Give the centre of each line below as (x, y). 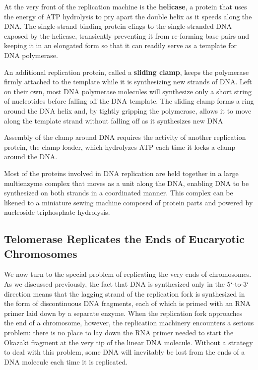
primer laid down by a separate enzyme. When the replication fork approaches (123, 313)
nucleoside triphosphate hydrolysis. (57, 212)
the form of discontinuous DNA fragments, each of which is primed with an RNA (128, 303)
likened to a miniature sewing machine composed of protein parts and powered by (129, 202)
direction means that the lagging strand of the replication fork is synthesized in (125, 293)
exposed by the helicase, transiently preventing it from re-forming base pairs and (127, 35)
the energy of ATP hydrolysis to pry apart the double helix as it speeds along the (128, 16)
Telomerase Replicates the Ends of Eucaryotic (125, 239)
